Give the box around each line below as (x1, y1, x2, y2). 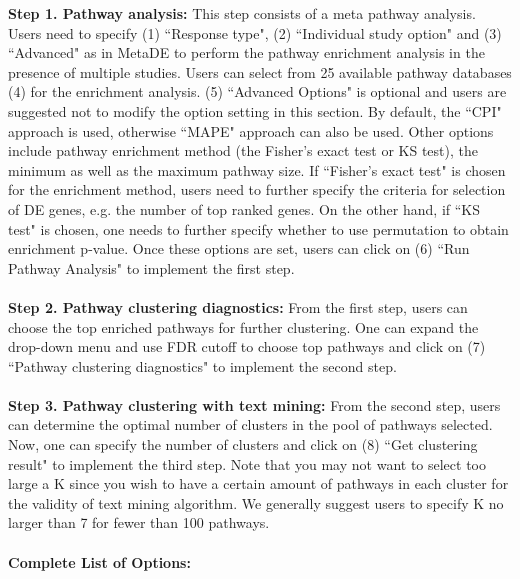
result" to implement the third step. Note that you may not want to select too (8, 453, 487, 474)
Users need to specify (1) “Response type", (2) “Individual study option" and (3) (8, 22, 502, 43)
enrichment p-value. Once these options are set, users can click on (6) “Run (8, 238, 470, 259)
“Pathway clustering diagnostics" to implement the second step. (8, 355, 397, 376)
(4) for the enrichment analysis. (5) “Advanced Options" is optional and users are (8, 81, 507, 102)
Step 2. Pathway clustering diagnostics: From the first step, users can (8, 296, 468, 317)
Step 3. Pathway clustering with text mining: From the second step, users (8, 394, 501, 415)
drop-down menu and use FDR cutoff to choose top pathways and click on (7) (8, 336, 486, 357)
